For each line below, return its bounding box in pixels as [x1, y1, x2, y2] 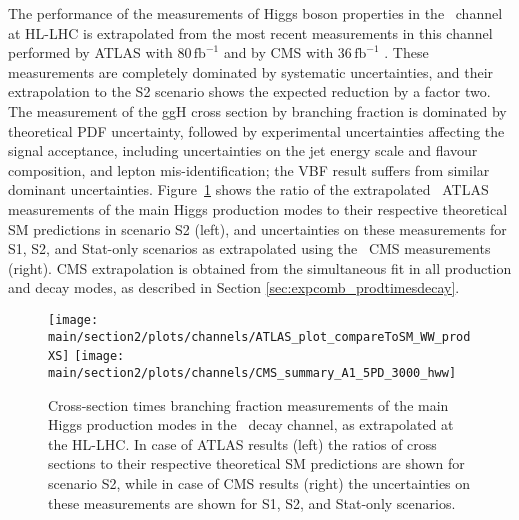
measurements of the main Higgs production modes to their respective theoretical [8, 198, 508, 219]
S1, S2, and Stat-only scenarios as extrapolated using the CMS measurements [8, 238, 491, 259]
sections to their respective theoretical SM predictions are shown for [48, 453, 465, 474]
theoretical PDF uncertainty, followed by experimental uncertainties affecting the [8, 120, 505, 141]
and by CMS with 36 [223, 42, 352, 63]
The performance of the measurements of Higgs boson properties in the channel [8, 3, 503, 23]
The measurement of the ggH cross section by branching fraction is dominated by [8, 100, 507, 121]
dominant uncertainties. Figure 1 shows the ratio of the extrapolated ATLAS [8, 179, 489, 200]
